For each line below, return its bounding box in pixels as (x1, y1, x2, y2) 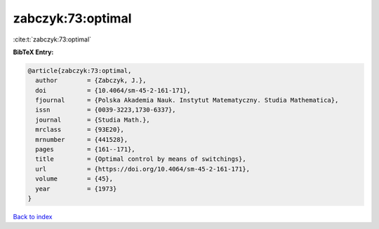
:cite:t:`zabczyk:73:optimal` (13, 35, 91, 44)
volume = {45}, (35, 175, 114, 183)
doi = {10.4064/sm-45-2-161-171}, (35, 86, 191, 94)
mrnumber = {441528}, (35, 136, 128, 143)
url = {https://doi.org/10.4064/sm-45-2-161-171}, (35, 165, 251, 173)
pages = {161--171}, (35, 145, 136, 154)
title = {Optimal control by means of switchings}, (35, 155, 246, 163)
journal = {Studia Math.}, (35, 116, 150, 124)
